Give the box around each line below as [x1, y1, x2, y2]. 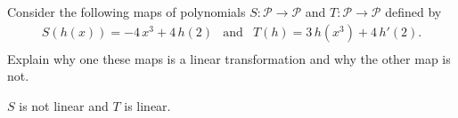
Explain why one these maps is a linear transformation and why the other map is [7, 49, 451, 67]
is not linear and [19, 96, 109, 114]
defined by [385, 3, 442, 20]
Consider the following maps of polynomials [7, 3, 246, 20]
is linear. [124, 96, 171, 114]
